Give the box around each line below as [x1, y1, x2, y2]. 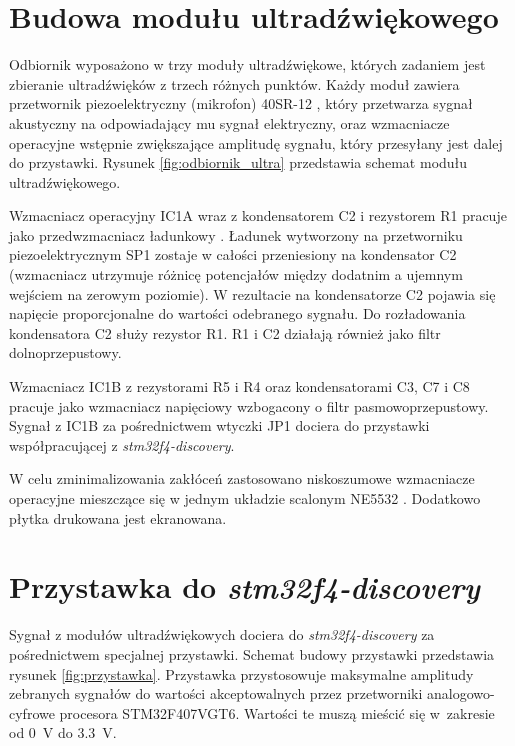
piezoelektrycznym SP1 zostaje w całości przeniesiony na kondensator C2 [9, 244, 457, 265]
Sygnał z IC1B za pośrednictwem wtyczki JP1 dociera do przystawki [9, 415, 430, 436]
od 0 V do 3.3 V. [9, 722, 117, 743]
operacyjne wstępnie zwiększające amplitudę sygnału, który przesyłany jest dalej [9, 132, 503, 153]
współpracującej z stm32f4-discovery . [9, 434, 235, 455]
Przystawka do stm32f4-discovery [9, 566, 480, 608]
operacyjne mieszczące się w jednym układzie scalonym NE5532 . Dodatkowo [9, 488, 481, 508]
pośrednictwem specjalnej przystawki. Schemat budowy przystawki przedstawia [9, 643, 495, 664]
